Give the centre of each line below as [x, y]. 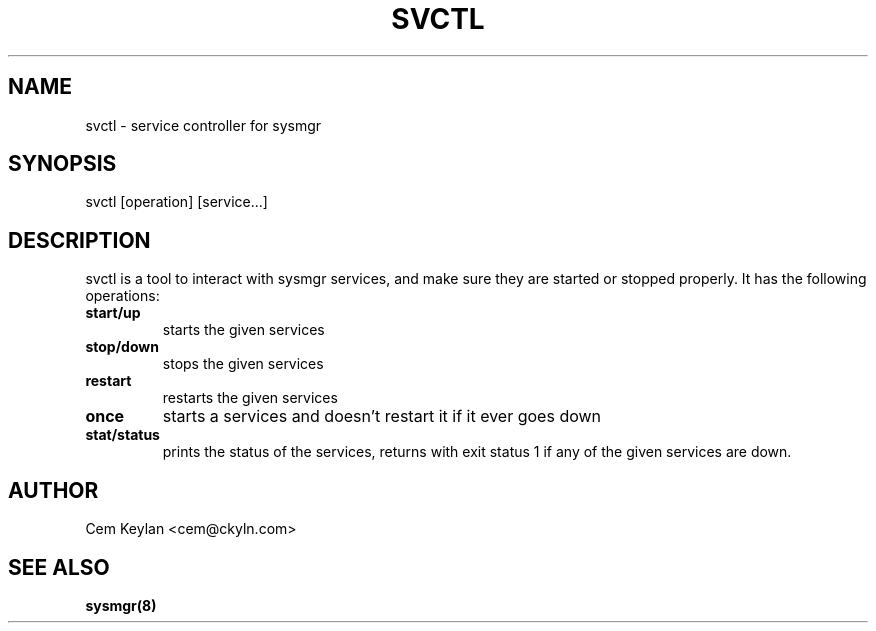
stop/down [122, 347]
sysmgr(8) [121, 605]
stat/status [122, 435]
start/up [113, 313]
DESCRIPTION [79, 240]
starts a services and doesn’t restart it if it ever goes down [382, 416]
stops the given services [243, 364]
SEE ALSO [59, 567]
